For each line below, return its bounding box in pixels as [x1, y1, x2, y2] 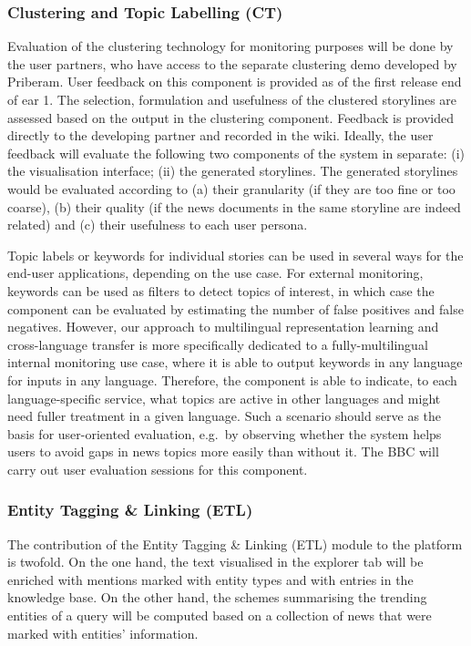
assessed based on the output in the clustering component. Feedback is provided [7, 108, 455, 127]
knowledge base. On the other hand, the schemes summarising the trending [7, 588, 427, 607]
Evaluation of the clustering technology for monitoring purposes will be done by [7, 36, 454, 56]
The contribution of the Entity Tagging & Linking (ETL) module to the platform [7, 534, 463, 553]
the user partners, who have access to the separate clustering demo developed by [7, 54, 457, 73]
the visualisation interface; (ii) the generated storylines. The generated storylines [7, 161, 458, 180]
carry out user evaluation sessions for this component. [7, 459, 308, 478]
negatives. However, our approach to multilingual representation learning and [7, 317, 439, 336]
